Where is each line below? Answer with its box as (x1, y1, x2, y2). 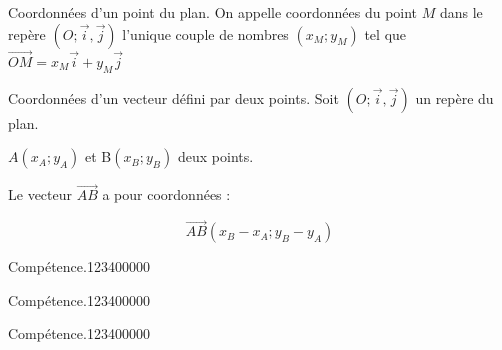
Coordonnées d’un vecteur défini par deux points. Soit (8, 87, 339, 108)
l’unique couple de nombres (122, 23, 289, 44)
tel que (364, 23, 407, 44)
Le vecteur (8, 184, 72, 205)
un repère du (415, 87, 494, 108)
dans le (439, 2, 483, 22)
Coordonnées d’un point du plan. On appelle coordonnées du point (8, 2, 418, 22)
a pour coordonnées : (102, 184, 231, 205)
